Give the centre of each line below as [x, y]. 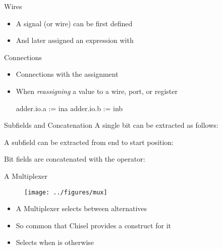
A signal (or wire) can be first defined [74, 23]
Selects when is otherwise [55, 242]
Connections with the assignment [67, 74]
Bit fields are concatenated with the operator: [75, 159]
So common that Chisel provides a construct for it [93, 225]
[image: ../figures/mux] [66, 192]
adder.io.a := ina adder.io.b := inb [69, 108]
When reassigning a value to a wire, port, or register [97, 91]
